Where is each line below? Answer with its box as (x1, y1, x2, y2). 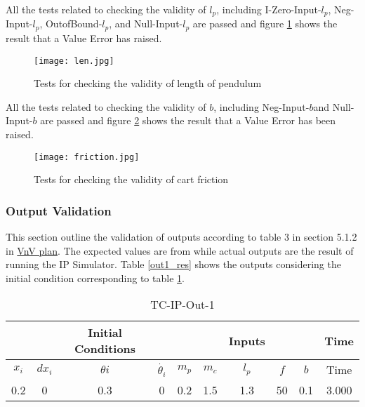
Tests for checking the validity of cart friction (34, 172, 229, 187)
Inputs (228, 332, 265, 349)
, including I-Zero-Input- (216, 2, 321, 16)
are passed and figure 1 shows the (192, 16, 338, 31)
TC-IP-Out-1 (150, 296, 215, 313)
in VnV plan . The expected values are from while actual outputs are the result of (6, 243, 354, 258)
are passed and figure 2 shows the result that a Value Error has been (40, 113, 336, 128)
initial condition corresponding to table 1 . (6, 270, 185, 285)
